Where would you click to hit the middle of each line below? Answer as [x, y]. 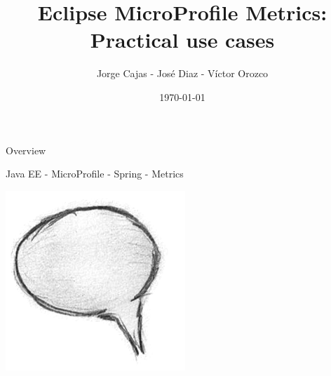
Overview [26, 150]
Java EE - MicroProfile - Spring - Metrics [95, 174]
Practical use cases [182, 40]
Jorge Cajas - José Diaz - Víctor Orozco [182, 73]
